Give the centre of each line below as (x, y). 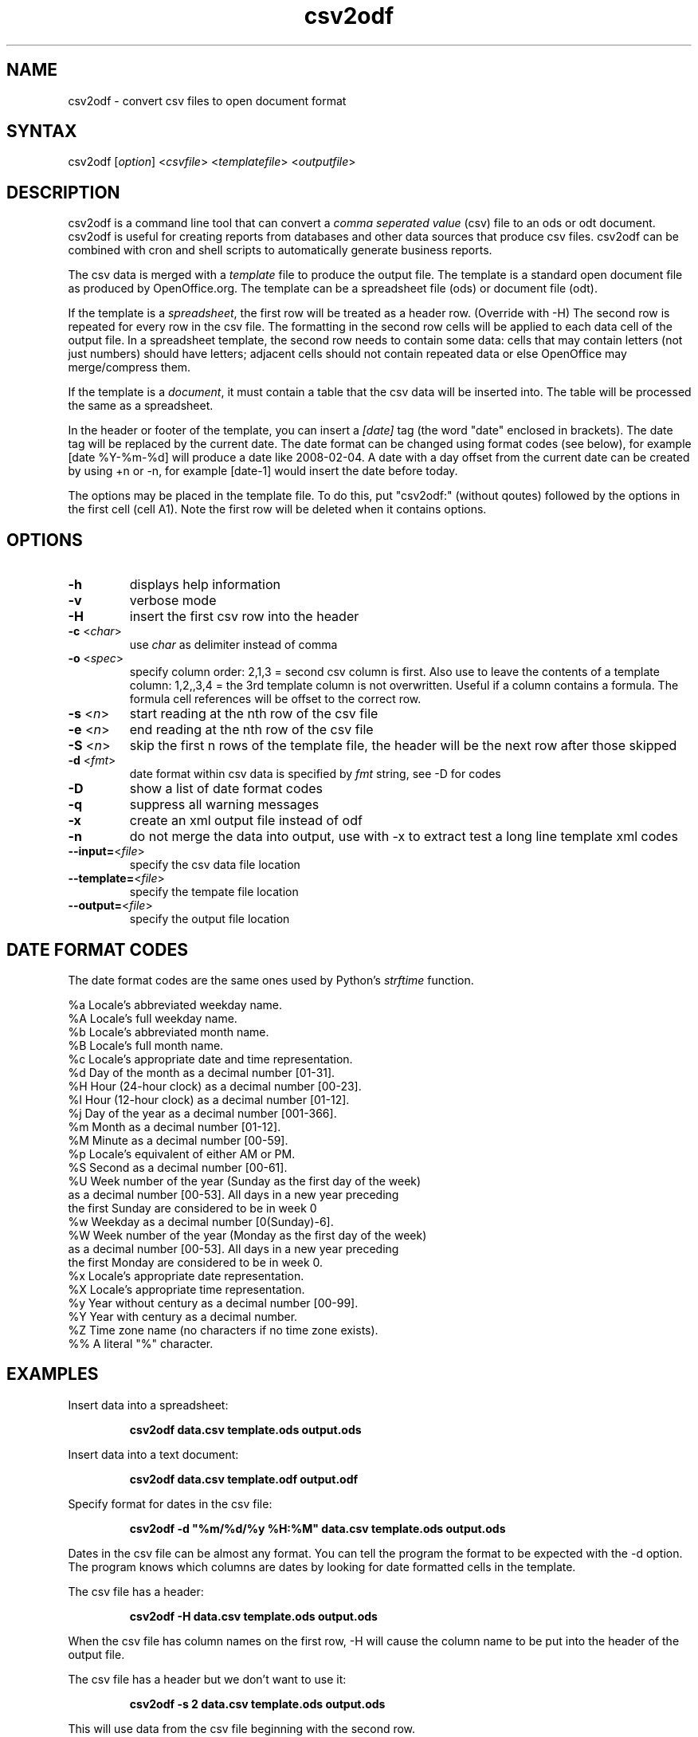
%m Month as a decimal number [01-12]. (174, 1126)
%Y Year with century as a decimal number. (183, 1316)
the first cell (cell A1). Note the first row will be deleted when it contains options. (277, 509)
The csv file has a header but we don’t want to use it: (207, 1679)
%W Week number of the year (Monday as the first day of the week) (247, 1235)
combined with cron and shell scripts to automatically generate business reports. (280, 250)
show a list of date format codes (226, 789)
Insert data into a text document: (153, 1454)
